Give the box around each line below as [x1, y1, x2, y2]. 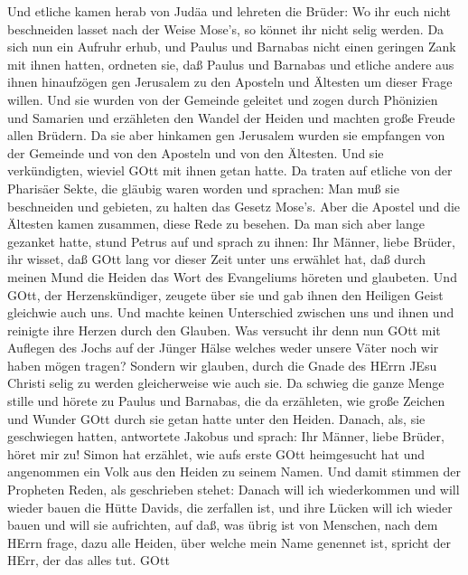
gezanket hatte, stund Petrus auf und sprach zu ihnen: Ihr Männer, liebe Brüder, [7, 231, 455, 250]
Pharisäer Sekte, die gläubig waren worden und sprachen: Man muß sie [7, 178, 399, 197]
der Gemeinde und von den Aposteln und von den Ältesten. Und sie [7, 143, 384, 162]
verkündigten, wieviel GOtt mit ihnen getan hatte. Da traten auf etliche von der [7, 161, 453, 180]
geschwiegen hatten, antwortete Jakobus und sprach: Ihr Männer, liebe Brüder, [7, 427, 445, 446]
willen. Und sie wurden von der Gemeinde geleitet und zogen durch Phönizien [7, 90, 438, 108]
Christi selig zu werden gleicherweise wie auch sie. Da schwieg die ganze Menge [7, 373, 445, 392]
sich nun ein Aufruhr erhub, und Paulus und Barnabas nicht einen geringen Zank [7, 37, 456, 56]
